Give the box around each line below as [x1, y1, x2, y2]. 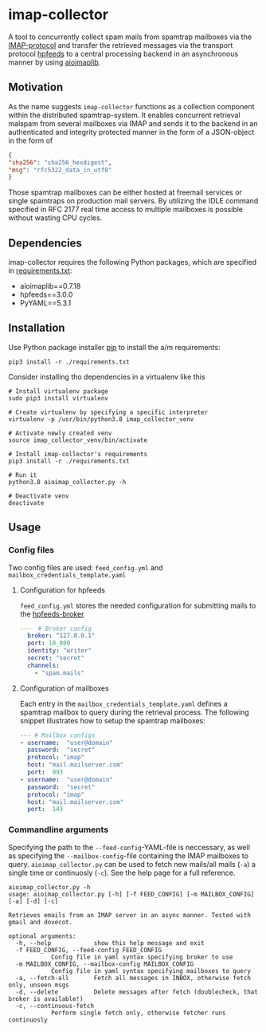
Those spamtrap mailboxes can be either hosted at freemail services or [8, 187, 243, 197]
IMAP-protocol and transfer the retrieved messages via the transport [8, 40, 233, 49]
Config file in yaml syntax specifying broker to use [50, 953, 233, 961]
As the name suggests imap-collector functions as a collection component [8, 101, 255, 111]
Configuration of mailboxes [19, 683, 109, 693]
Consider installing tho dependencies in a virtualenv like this [8, 372, 205, 381]
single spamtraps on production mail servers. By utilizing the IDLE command [8, 196, 259, 206]
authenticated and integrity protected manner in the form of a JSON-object [8, 127, 255, 136]
